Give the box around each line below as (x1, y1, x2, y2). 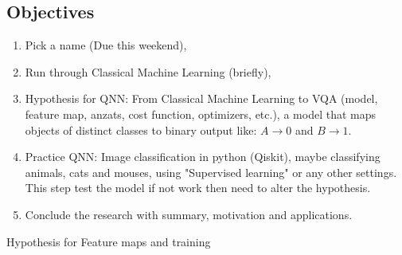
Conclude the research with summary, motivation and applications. (25, 206, 353, 222)
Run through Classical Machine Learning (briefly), (25, 63, 271, 80)
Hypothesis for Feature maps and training (6, 233, 211, 249)
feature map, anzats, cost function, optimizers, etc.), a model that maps (25, 105, 376, 122)
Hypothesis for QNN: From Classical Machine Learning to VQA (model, (25, 90, 378, 107)
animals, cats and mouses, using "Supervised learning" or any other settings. (25, 163, 397, 180)
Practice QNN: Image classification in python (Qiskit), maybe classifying (25, 148, 381, 165)
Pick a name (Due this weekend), (25, 37, 187, 53)
